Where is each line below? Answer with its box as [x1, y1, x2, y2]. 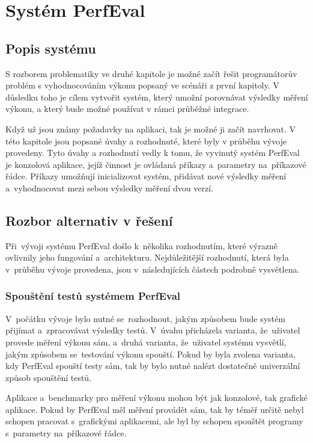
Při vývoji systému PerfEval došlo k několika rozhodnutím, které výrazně [5, 239, 278, 252]
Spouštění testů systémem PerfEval [5, 288, 180, 303]
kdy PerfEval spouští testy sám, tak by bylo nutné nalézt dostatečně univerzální [5, 359, 300, 372]
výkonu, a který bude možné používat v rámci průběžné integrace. [5, 102, 249, 115]
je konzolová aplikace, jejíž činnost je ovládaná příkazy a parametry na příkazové [5, 158, 306, 170]
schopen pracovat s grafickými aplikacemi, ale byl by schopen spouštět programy [5, 415, 303, 427]
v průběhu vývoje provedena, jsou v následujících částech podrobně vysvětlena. [5, 262, 300, 275]
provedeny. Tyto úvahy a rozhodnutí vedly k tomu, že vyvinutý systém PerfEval [5, 146, 300, 159]
